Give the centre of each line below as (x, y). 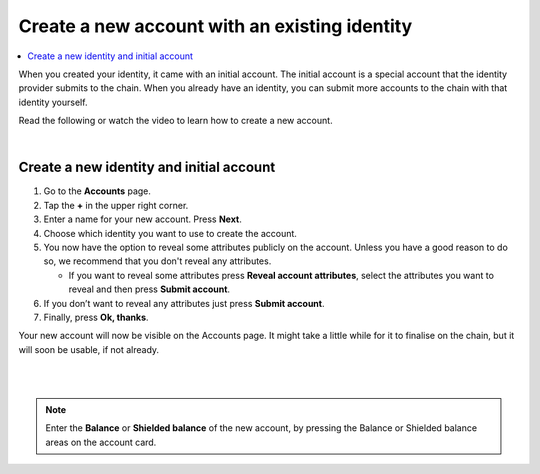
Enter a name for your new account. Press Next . (142, 219)
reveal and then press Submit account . (149, 289)
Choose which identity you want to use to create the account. (170, 233)
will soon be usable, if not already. (89, 349)
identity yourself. (53, 102)
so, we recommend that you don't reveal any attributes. (157, 261)
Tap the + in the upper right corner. (116, 205)
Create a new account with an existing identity (215, 26)
